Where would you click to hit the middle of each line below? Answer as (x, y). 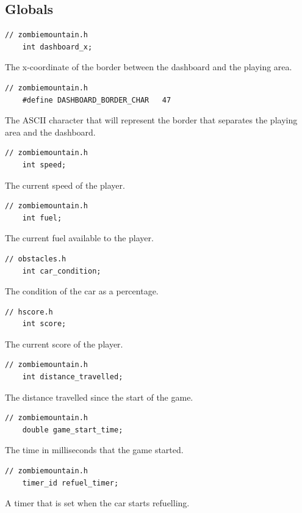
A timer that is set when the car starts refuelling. (97, 503)
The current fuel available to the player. (79, 238)
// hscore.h (29, 312)
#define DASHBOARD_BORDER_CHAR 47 (97, 100)
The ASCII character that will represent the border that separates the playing (151, 120)
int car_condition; (62, 271)
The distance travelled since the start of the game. (99, 397)
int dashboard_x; (57, 47)
